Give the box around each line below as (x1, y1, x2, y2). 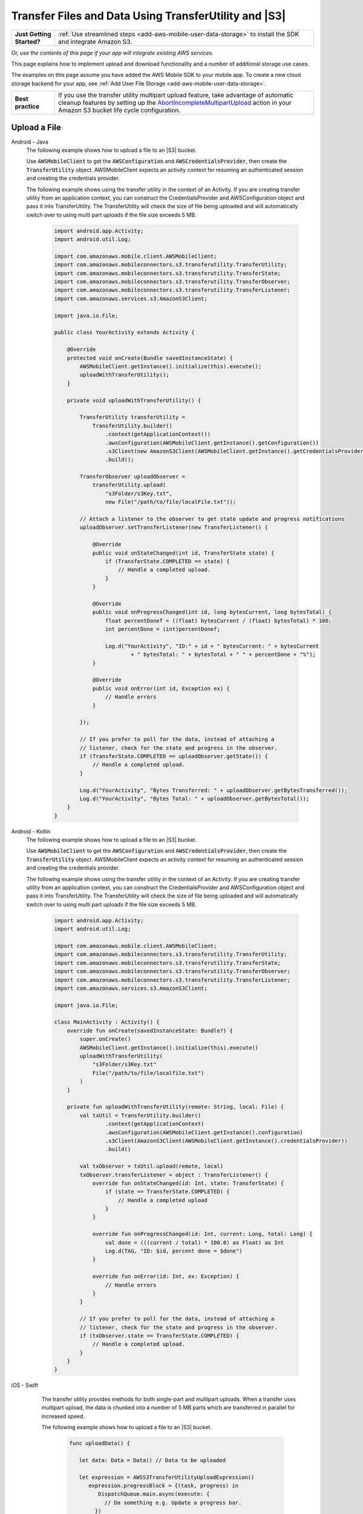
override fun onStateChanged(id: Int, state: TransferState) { (92, 1180, 284, 1186)
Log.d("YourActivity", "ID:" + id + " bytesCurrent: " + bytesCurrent (105, 643, 319, 649)
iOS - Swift (11, 1381, 39, 1389)
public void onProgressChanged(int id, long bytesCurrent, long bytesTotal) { (92, 609, 332, 616)
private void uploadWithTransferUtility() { (67, 397, 201, 404)
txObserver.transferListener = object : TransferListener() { (79, 1171, 269, 1178)
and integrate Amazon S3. (57, 37, 132, 45)
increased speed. (41, 1412, 85, 1420)
